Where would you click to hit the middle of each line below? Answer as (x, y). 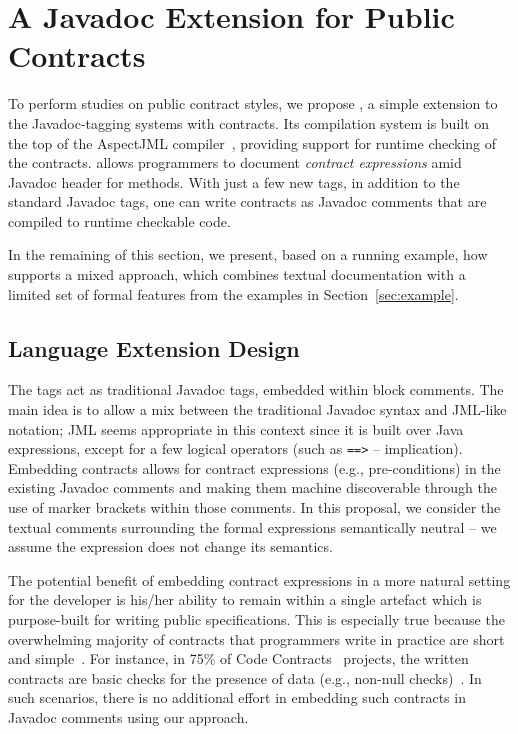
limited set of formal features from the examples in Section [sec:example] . (233, 293)
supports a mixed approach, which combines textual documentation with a (237, 274)
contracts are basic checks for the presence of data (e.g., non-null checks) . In (245, 677)
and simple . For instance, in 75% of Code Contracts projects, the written (238, 658)
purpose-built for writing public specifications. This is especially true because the (256, 619)
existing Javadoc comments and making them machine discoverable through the (252, 487)
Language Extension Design (154, 347)
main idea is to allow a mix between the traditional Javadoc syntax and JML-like (257, 409)
